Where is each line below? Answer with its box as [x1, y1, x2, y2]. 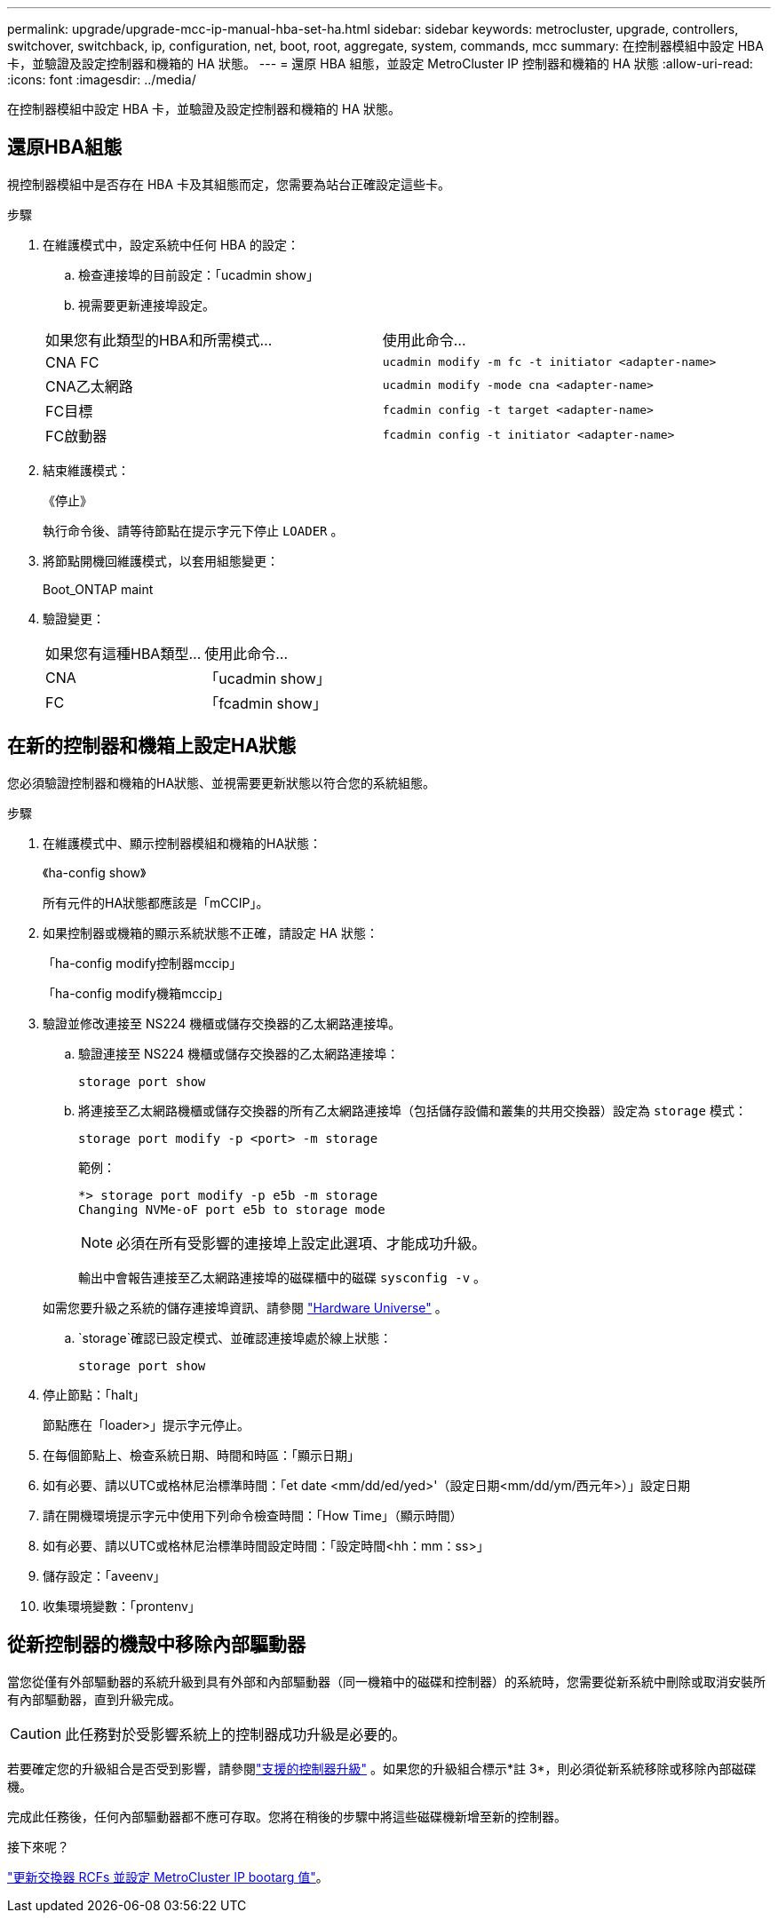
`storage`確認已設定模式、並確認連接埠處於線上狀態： [78, 1329, 393, 1345]
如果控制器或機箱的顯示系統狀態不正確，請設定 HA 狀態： [43, 924, 378, 940]
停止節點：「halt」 [43, 1386, 146, 1402]
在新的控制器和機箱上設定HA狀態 [7, 734, 297, 758]
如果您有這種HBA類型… [45, 644, 202, 662]
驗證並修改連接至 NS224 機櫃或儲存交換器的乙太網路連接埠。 [43, 1015, 401, 1031]
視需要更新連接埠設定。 [78, 297, 215, 313]
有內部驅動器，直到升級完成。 [7, 1691, 181, 1707]
